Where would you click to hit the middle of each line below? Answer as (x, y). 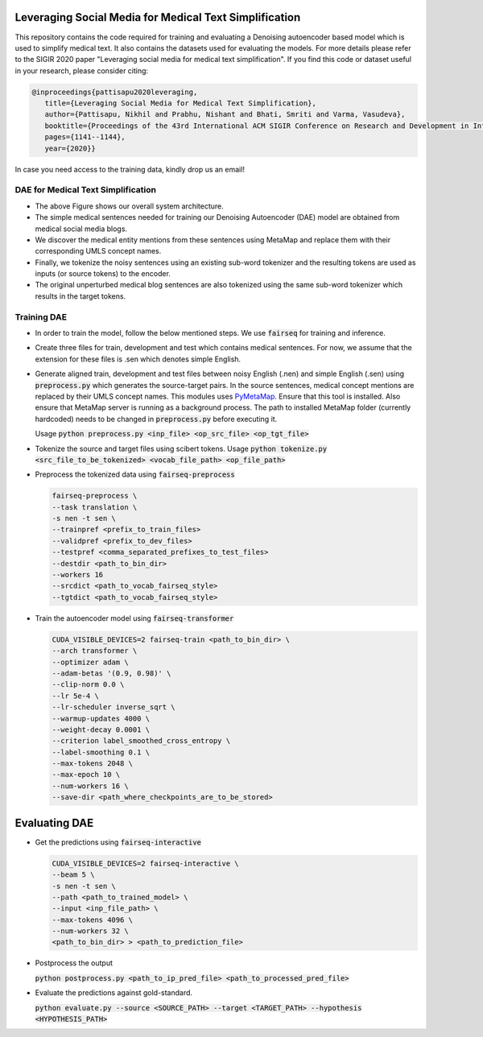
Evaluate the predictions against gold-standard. (114, 993)
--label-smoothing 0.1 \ (101, 752)
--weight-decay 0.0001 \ (101, 729)
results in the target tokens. (80, 296)
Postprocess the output (74, 963)
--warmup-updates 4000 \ (101, 718)
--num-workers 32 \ (90, 931)
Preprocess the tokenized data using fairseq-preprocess (135, 474)
